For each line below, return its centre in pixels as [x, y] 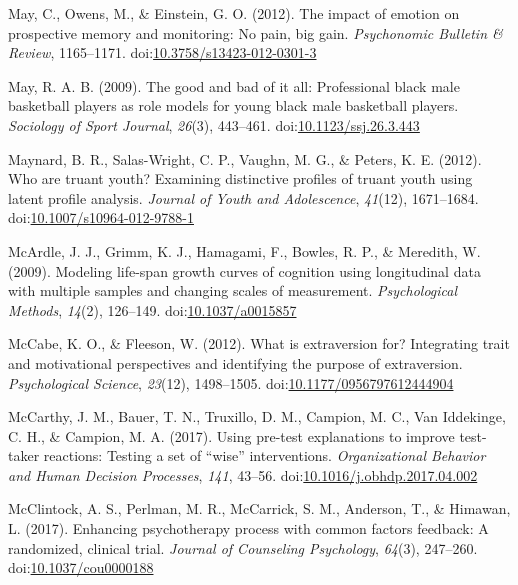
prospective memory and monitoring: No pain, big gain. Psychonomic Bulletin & [255, 32]
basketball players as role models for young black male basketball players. [233, 105]
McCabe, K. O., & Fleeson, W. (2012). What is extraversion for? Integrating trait [259, 343]
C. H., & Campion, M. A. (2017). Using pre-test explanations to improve [231, 435]
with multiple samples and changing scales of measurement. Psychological [233, 290]
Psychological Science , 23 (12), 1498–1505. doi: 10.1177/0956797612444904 [231, 382]
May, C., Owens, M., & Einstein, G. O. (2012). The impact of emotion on [234, 13]
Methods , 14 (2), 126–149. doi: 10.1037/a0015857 [152, 309]
